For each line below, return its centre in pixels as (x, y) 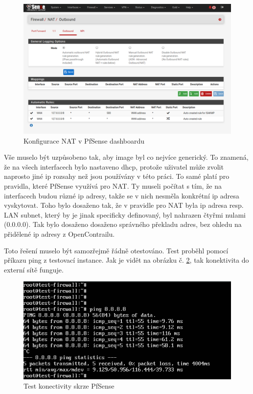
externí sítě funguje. (34, 269)
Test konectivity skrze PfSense (69, 386)
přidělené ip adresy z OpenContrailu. (59, 234)
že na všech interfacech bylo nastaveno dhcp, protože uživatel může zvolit (114, 166)
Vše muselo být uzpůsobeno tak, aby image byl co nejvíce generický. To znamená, (126, 157)
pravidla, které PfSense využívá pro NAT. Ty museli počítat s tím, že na (113, 185)
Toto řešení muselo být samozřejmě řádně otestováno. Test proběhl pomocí (116, 250)
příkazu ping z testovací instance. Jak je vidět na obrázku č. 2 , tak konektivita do (126, 260)
